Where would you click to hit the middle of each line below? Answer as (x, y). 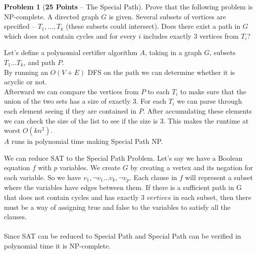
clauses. (16, 217)
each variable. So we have (43, 177)
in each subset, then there (212, 197)
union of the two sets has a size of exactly (67, 101)
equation (17, 167)
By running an (26, 72)
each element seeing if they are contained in (70, 110)
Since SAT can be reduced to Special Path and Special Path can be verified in (123, 236)
